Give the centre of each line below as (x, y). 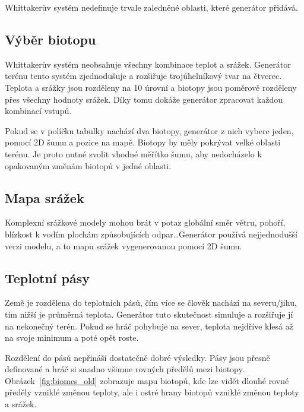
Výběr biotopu (50, 39)
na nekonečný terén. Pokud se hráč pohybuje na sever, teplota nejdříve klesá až (149, 326)
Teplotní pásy (47, 278)
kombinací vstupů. (38, 111)
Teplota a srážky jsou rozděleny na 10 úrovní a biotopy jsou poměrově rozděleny (151, 87)
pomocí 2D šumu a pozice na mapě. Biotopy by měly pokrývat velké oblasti (143, 142)
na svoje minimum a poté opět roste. (72, 337)
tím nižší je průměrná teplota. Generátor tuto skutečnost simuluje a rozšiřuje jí (149, 314)
